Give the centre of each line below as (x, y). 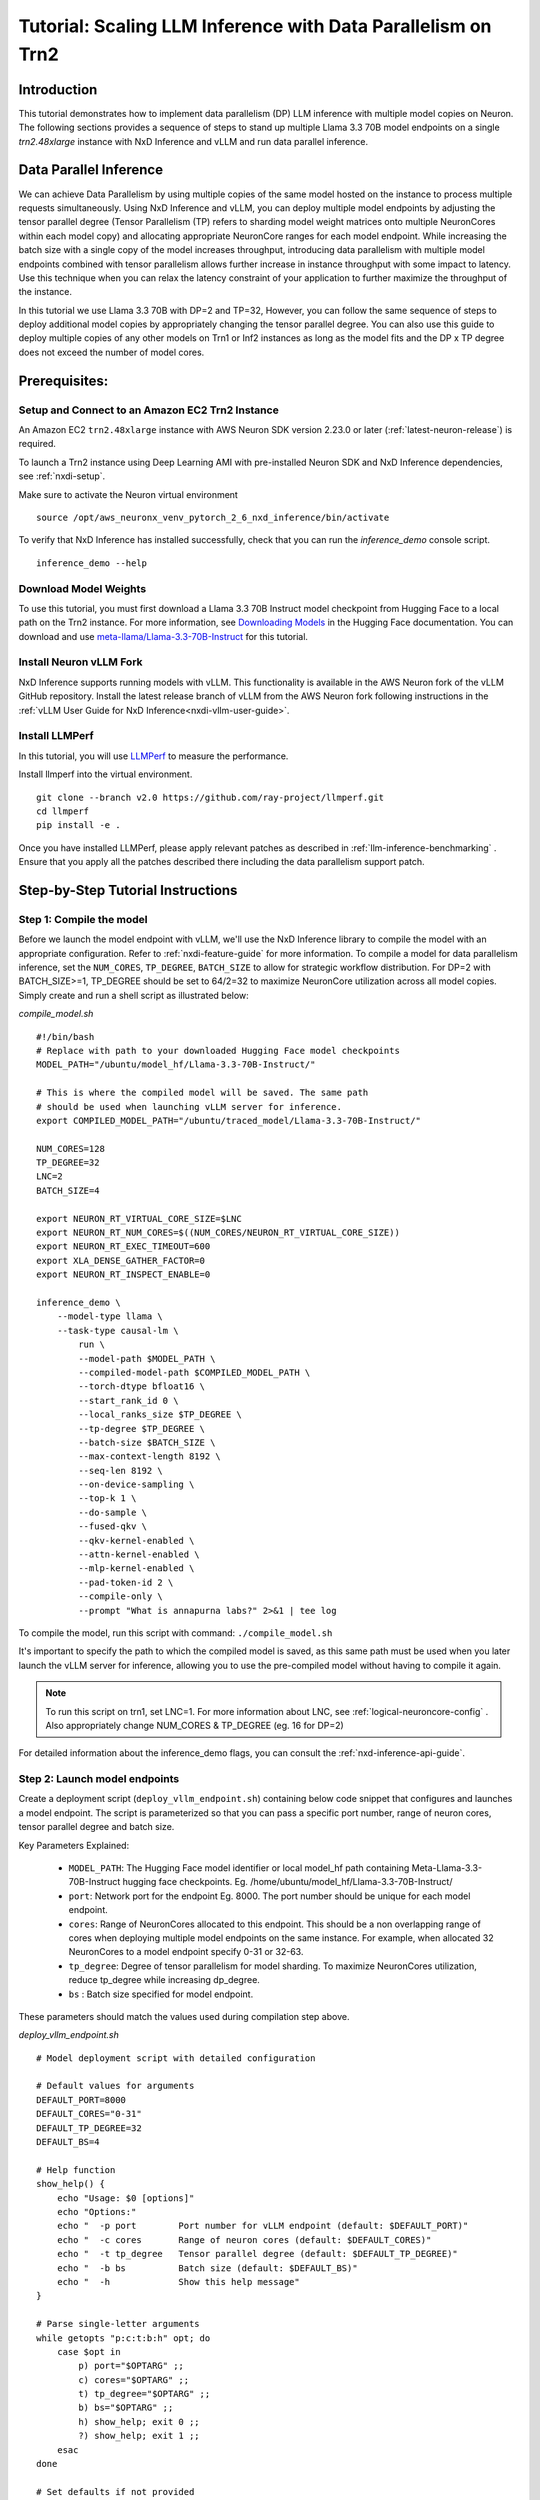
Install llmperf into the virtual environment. (105, 774)
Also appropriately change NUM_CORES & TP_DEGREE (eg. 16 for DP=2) (194, 1725)
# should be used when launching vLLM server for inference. (189, 1106)
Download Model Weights (82, 588)
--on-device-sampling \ (136, 1484)
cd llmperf (63, 811)
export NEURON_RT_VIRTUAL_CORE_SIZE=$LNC (139, 1218)
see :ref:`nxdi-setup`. (62, 476)
